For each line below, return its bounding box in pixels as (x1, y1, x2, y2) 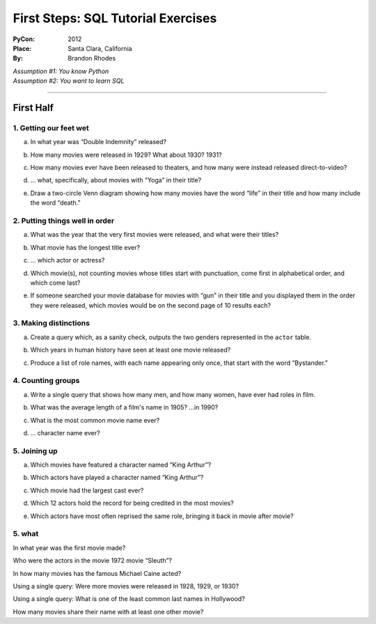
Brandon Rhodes (68, 54, 116, 63)
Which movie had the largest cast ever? (30, 486, 144, 494)
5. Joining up (13, 446, 58, 455)
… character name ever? (30, 428, 100, 437)
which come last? (30, 279, 81, 287)
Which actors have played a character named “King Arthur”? (30, 474, 204, 482)
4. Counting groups (13, 376, 80, 386)
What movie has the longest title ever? (30, 243, 141, 251)
